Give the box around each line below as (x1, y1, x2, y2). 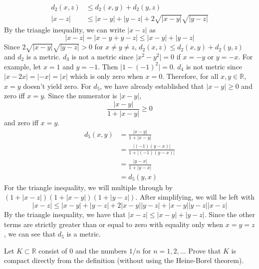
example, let (4, 61, 41, 71)
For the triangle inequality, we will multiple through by (4, 182, 173, 192)
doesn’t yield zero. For (23, 80, 91, 91)
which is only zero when (70, 71, 143, 81)
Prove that (188, 245, 221, 256)
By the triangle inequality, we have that (4, 209, 126, 219)
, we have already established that (100, 80, 204, 91)
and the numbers (75, 245, 127, 256)
